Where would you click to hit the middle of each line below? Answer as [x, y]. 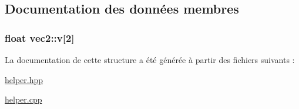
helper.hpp [24, 79]
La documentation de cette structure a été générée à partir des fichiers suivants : [150, 60]
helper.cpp [23, 99]
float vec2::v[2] [40, 37]
